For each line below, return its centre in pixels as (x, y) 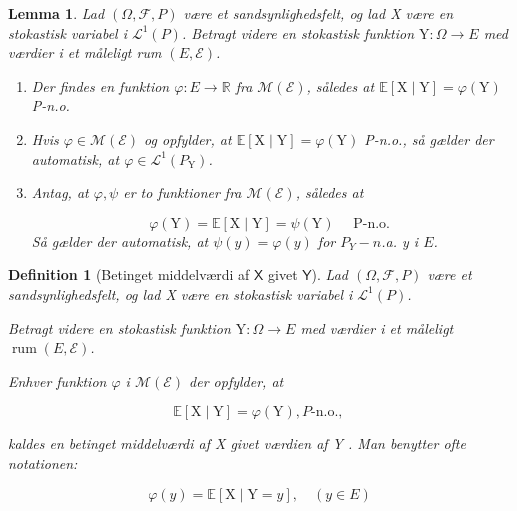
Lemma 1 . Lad (56, 13)
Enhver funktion (57, 380)
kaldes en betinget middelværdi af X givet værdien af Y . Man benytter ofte (237, 443)
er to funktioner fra (182, 192)
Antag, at (60, 192)
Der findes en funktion (100, 85)
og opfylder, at (188, 138)
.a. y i (400, 240)
